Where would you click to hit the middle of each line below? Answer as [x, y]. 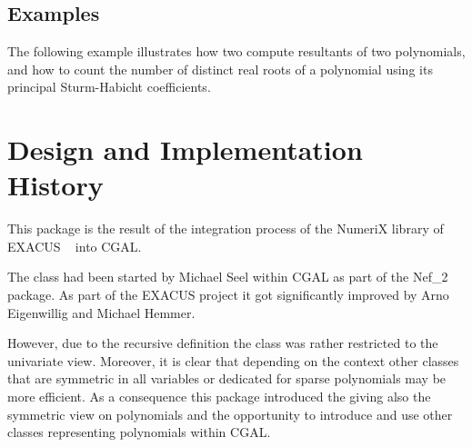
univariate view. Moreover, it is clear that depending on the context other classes [233, 360]
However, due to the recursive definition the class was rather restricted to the [223, 343]
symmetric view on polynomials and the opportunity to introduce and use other [230, 414]
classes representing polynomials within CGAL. [139, 432]
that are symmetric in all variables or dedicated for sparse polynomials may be [227, 378]
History [55, 185]
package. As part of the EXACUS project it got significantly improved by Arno [228, 295]
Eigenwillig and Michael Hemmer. [101, 312]
